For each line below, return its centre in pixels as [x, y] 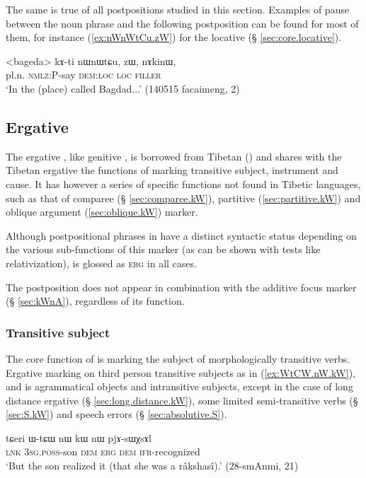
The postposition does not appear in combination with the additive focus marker [181, 287]
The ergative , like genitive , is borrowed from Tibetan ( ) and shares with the [174, 156]
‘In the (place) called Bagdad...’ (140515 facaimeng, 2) [123, 88]
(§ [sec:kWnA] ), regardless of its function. [95, 301]
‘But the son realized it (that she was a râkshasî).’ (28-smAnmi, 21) [152, 466]
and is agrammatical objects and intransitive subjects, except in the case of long [179, 386]
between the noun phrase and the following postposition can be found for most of [182, 23]
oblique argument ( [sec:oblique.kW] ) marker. [102, 212]
